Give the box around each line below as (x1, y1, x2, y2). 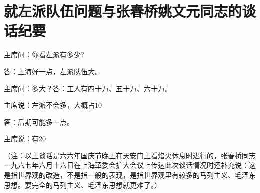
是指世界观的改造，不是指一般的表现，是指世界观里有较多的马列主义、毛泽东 (4, 170, 256, 180)
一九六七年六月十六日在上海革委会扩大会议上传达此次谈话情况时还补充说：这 (4, 160, 256, 170)
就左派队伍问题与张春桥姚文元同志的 (4, 1, 242, 21)
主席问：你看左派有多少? (4, 49, 84, 60)
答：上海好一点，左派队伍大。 (4, 66, 102, 76)
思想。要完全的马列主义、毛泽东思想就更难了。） (4, 179, 161, 190)
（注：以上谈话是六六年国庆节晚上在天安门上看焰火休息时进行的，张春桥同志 (4, 150, 256, 160)
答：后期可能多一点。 (4, 116, 74, 127)
